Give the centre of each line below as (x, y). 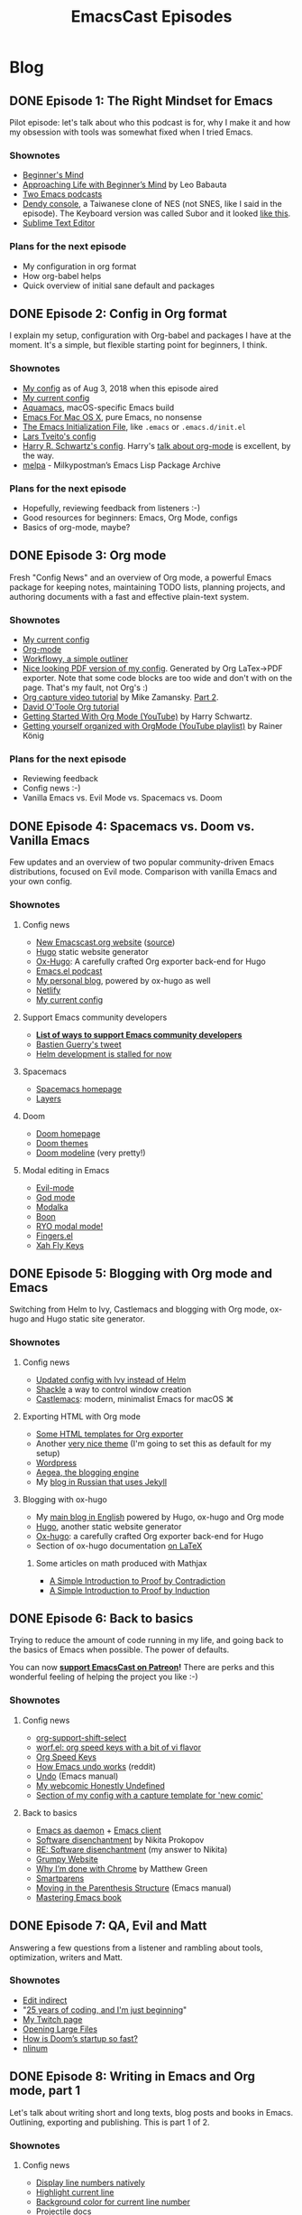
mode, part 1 (45, 2091)
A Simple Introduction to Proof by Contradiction (137, 1580)
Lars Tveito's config (59, 436)
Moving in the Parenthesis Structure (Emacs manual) (133, 1888)
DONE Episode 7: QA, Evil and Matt (108, 1926)
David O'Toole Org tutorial (71, 707)
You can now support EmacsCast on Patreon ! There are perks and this (142, 1668)
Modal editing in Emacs (66, 1170)
